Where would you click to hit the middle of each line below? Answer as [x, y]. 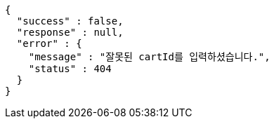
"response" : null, [70, 32]
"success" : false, [70, 21]
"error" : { [49, 43]
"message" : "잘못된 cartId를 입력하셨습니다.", [149, 57]
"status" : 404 [70, 69]
